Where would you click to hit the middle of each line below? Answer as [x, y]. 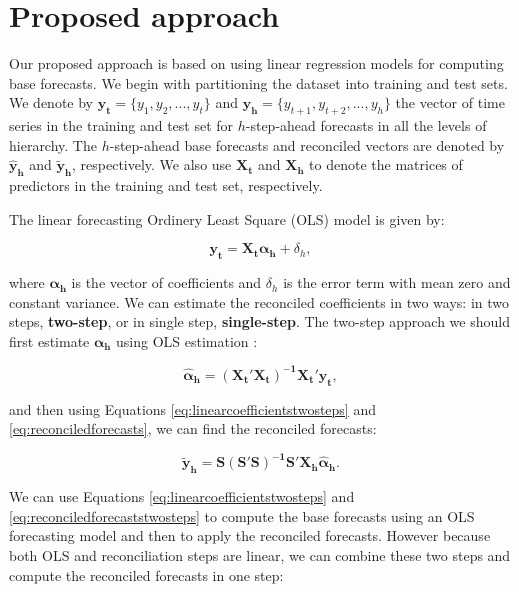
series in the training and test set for [121, 125]
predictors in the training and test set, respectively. [166, 185]
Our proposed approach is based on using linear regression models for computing [256, 63]
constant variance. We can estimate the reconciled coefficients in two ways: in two [259, 301]
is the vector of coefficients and [166, 282]
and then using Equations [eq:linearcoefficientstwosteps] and [192, 408]
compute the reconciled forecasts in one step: [146, 574]
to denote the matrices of [386, 164]
